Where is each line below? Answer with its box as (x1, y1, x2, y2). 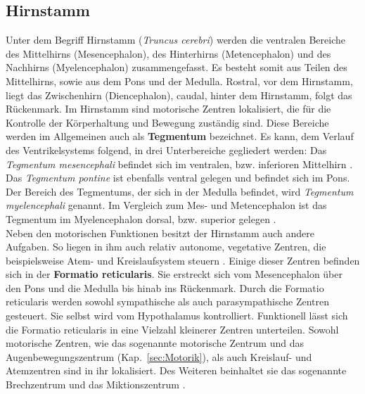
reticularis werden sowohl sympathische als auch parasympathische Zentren (6, 294, 329, 309)
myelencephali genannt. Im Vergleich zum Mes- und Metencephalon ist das (6, 198, 327, 212)
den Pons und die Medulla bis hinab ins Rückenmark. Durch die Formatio (6, 280, 324, 295)
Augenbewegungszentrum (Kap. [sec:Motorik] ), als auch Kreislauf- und (6, 349, 312, 364)
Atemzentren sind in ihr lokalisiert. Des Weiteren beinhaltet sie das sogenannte (6, 363, 347, 378)
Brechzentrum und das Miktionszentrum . (6, 377, 186, 392)
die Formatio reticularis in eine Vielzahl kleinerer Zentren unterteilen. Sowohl (6, 322, 339, 336)
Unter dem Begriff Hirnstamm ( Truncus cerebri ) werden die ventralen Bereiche (6, 32, 345, 47)
